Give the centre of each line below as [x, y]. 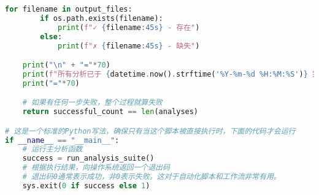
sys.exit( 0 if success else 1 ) [86, 185]
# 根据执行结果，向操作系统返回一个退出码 [96, 168]
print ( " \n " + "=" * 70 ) [66, 65]
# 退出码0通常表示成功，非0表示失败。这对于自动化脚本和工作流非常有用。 [152, 177]
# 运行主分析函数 [52, 149]
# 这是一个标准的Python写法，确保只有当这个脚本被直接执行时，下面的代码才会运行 [150, 131]
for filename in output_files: [69, 9]
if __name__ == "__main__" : [62, 140]
